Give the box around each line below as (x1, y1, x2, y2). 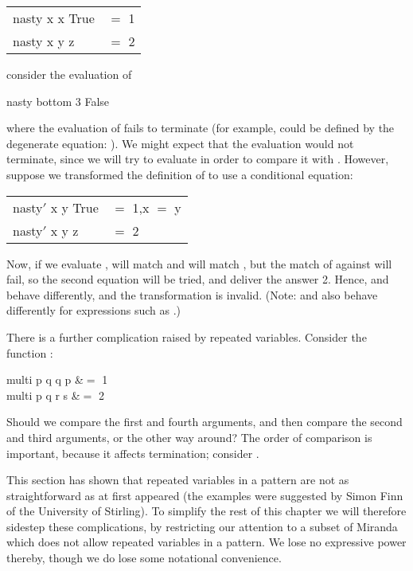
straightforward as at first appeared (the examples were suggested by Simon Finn (6, 487, 403, 503)
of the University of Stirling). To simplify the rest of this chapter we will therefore (6, 503, 407, 519)
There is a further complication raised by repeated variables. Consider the (6, 328, 367, 345)
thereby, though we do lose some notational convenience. (6, 549, 282, 566)
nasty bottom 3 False (6, 92, 110, 109)
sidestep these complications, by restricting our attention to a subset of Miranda (6, 518, 398, 534)
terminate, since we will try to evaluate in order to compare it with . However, (6, 151, 389, 167)
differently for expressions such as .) (6, 302, 181, 319)
